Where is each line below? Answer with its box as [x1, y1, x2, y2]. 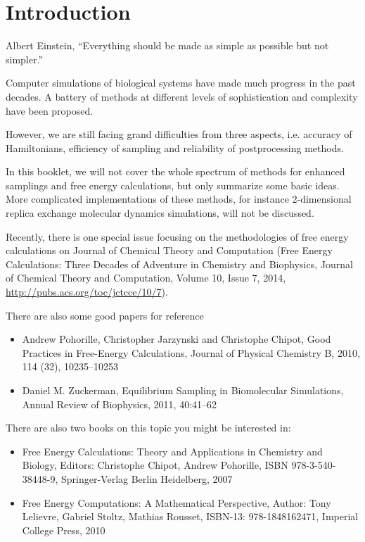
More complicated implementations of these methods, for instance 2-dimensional [6, 191, 352, 206]
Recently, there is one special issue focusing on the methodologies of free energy [6, 229, 349, 244]
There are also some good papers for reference [6, 308, 204, 322]
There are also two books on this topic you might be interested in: [6, 420, 291, 435]
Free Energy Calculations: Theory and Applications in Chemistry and [22, 443, 323, 458]
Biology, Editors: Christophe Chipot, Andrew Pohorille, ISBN [22, 458, 288, 472]
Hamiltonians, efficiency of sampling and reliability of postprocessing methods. [6, 140, 344, 155]
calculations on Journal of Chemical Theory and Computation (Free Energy [6, 243, 333, 258]
